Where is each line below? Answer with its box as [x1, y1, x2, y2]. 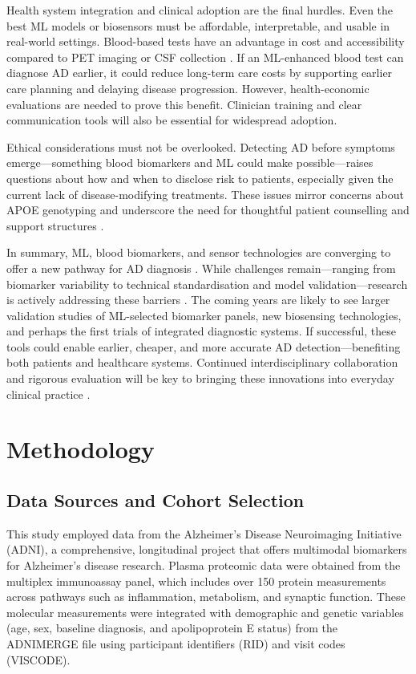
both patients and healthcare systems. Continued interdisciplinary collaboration [6, 354, 398, 371]
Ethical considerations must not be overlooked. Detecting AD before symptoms [6, 138, 395, 155]
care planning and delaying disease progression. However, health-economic [6, 79, 370, 96]
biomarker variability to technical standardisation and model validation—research [6, 275, 408, 292]
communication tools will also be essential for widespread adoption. [6, 112, 337, 128]
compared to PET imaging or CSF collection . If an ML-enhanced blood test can [6, 48, 404, 65]
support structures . [6, 217, 104, 233]
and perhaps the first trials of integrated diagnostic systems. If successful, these [6, 323, 396, 339]
